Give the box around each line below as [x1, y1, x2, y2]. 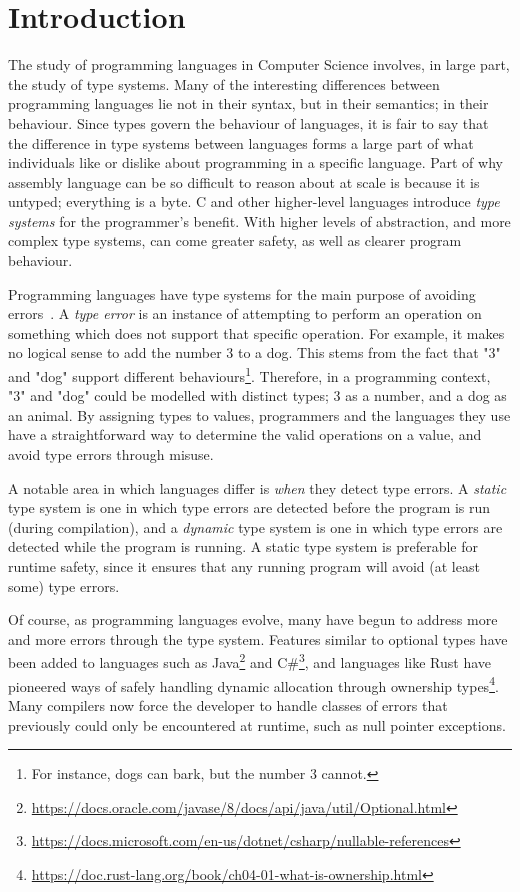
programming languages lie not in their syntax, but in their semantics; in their [8, 93, 489, 114]
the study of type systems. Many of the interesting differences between [8, 73, 440, 94]
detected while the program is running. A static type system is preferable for [8, 536, 478, 557]
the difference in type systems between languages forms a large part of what [8, 132, 474, 153]
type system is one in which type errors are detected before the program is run [8, 497, 491, 518]
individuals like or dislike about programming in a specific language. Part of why [8, 152, 503, 173]
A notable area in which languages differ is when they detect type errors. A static [8, 477, 507, 498]
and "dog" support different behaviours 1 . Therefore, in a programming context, [8, 363, 491, 386]
